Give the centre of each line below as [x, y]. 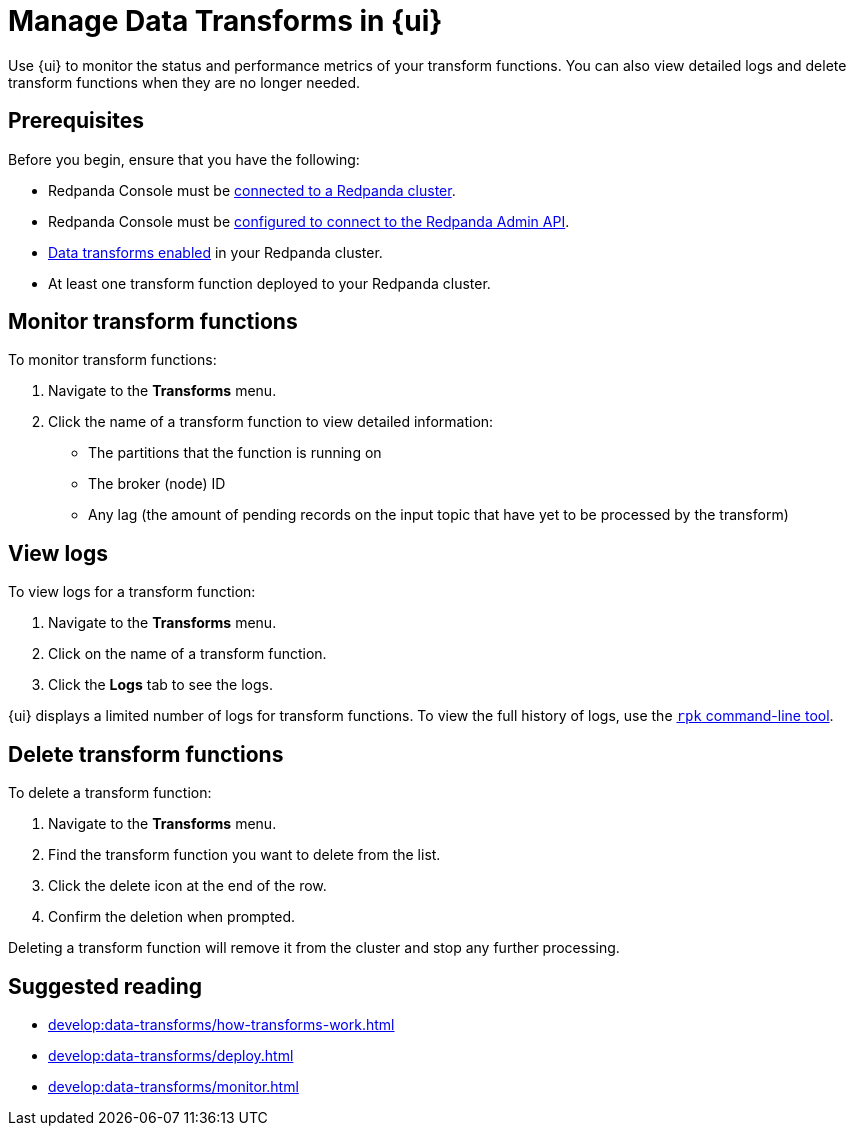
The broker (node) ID [157, 484]
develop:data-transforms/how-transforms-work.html [221, 1024]
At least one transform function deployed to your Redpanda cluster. [269, 283]
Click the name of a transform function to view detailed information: [271, 422]
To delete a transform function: [110, 793]
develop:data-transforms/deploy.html [171, 1055]
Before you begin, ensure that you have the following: [184, 159]
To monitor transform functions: [112, 360]
